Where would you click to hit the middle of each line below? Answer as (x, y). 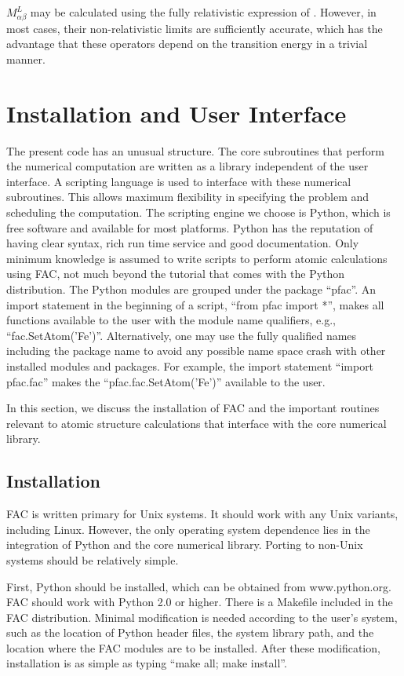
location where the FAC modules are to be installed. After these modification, (193, 647)
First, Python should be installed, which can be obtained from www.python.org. (199, 586)
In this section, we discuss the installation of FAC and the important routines (193, 408)
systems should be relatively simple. (93, 559)
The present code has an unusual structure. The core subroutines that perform (195, 150)
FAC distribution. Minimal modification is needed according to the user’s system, (202, 617)
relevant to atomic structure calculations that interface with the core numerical (197, 423)
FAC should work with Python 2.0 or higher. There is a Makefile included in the (200, 602)
